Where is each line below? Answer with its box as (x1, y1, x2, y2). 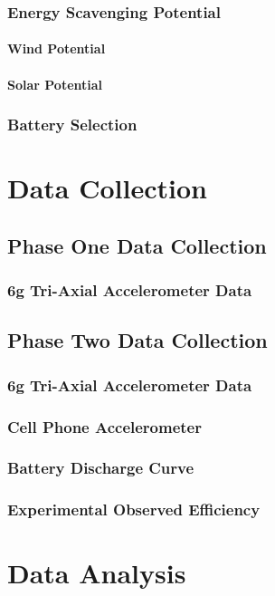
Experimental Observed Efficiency (7, 498, 261, 521)
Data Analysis (7, 554, 186, 591)
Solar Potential (7, 74, 103, 93)
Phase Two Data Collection (7, 326, 268, 354)
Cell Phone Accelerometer (7, 415, 202, 437)
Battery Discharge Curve (7, 457, 194, 479)
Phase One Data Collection (7, 231, 267, 259)
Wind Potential (7, 39, 106, 58)
